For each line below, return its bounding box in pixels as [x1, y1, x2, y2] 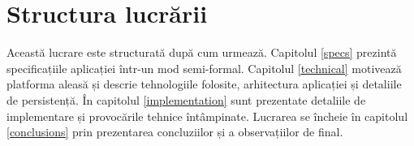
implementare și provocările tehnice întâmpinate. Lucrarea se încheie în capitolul [6, 107, 408, 124]
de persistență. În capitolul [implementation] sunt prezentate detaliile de [6, 91, 366, 108]
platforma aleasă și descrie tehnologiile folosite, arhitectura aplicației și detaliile [6, 75, 402, 92]
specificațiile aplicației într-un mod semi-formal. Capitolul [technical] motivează [6, 59, 402, 76]
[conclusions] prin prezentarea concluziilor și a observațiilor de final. [6, 123, 343, 140]
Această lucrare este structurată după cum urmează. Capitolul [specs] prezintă [6, 44, 397, 61]
